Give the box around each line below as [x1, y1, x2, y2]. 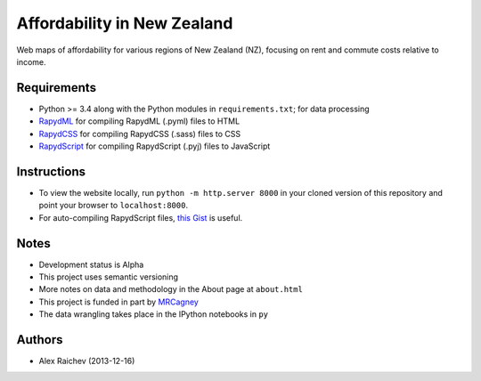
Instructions [16, 164, 86, 179]
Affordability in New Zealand [16, 13, 233, 33]
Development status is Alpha [38, 259, 144, 270]
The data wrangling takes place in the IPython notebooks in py [38, 309, 269, 320]
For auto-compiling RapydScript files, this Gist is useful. [38, 212, 243, 223]
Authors [16, 332, 63, 347]
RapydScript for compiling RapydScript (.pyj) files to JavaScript [38, 141, 271, 151]
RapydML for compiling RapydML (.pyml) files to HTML [38, 116, 240, 126]
